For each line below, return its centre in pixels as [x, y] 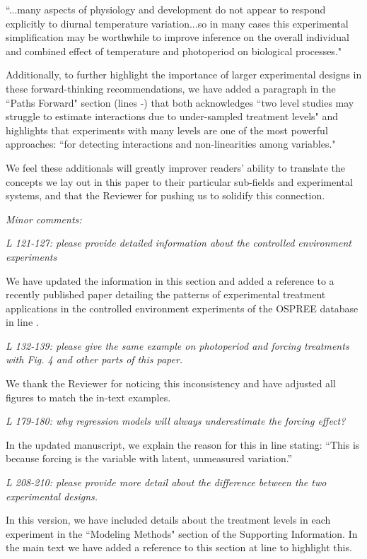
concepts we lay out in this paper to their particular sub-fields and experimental [179, 181]
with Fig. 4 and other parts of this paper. [94, 359]
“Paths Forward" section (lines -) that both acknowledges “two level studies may [180, 102]
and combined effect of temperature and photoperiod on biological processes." [174, 51]
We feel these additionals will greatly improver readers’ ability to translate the [176, 167]
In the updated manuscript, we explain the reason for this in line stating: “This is [183, 444]
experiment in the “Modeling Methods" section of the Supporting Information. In [182, 533]
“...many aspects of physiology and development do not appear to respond [166, 9]
